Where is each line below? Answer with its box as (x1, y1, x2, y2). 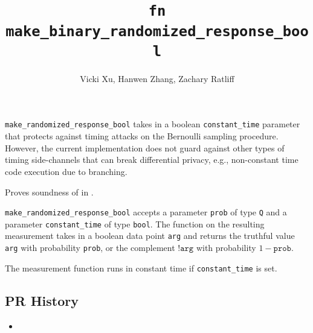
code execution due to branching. (5, 165, 127, 177)
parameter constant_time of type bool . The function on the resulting (5, 217, 265, 230)
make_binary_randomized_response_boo (5, 22, 309, 40)
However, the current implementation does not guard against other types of (5, 141, 285, 154)
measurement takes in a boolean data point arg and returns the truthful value (5, 229, 295, 242)
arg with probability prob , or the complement (5, 241, 175, 254)
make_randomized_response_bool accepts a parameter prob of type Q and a (5, 206, 287, 218)
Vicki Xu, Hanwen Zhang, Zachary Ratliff (80, 72, 234, 84)
